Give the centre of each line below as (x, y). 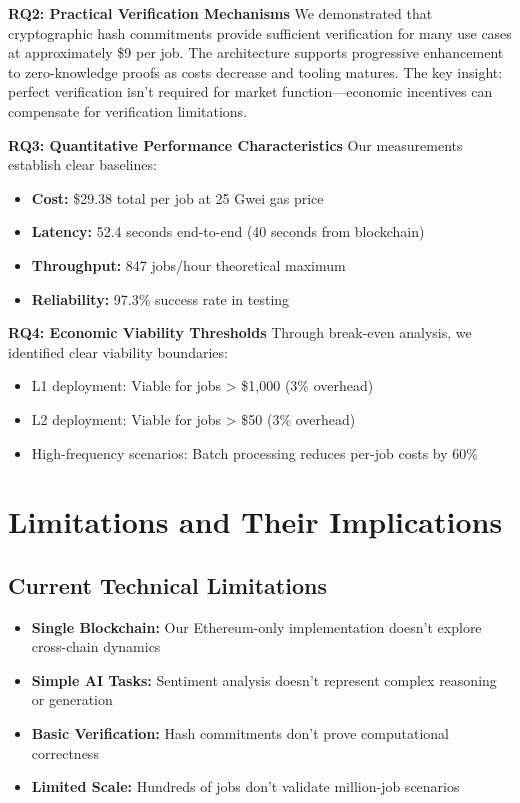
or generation (72, 699)
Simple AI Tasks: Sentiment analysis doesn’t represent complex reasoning (264, 679)
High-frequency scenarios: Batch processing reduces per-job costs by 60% (254, 452)
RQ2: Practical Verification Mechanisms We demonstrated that (220, 13)
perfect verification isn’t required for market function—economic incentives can (250, 91)
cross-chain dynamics (96, 646)
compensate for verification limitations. (128, 110)
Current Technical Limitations (167, 584)
